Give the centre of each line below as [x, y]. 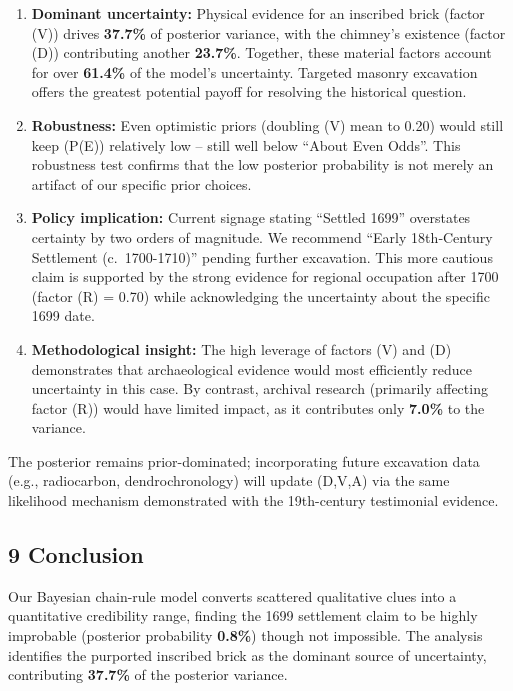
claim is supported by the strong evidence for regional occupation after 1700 [265, 276]
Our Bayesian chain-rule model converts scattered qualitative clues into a [232, 595]
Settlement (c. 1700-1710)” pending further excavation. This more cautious [262, 256]
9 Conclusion [76, 554]
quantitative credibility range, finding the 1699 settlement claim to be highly [243, 615]
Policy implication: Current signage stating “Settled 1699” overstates [251, 217]
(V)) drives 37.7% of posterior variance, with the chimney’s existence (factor [268, 32]
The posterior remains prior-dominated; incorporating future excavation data [244, 460]
